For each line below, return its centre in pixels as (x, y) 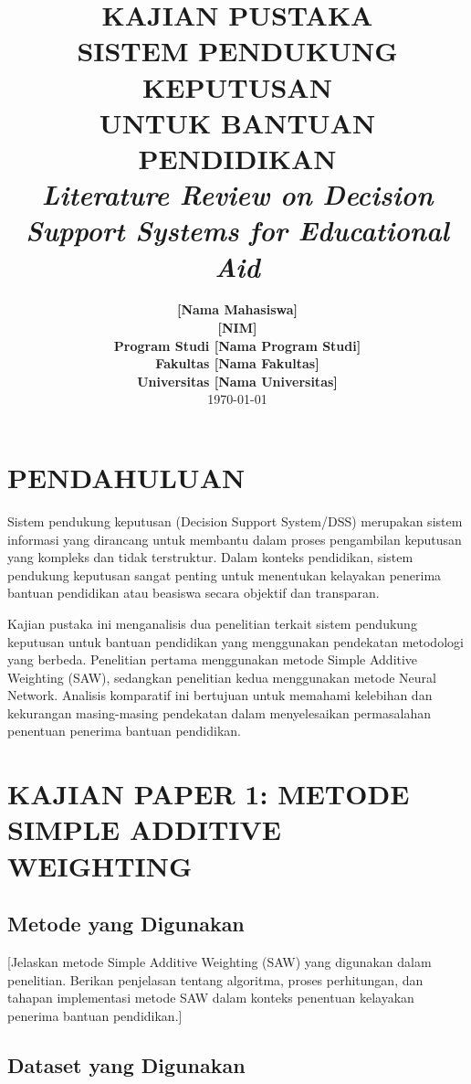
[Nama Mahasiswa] (237, 309)
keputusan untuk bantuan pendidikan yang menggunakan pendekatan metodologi (235, 641)
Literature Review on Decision (237, 195)
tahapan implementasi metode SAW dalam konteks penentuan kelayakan (211, 998)
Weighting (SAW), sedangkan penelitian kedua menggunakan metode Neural (222, 677)
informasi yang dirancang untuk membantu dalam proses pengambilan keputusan (235, 539)
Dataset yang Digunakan (126, 1064)
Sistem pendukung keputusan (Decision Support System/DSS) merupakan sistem (235, 521)
